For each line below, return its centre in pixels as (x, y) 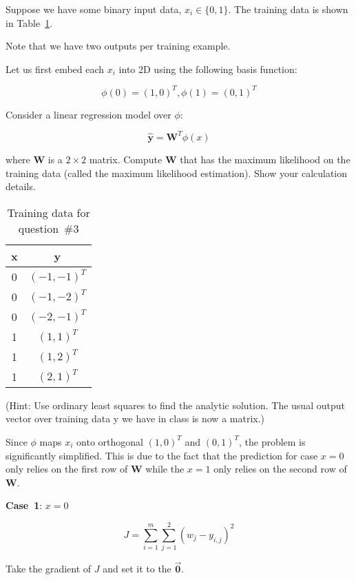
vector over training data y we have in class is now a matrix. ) (135, 418)
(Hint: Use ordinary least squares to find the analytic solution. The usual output (175, 405)
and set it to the (137, 569)
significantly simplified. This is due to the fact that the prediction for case (162, 455)
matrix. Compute (126, 159)
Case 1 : (24, 505)
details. (21, 186)
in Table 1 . (29, 22)
